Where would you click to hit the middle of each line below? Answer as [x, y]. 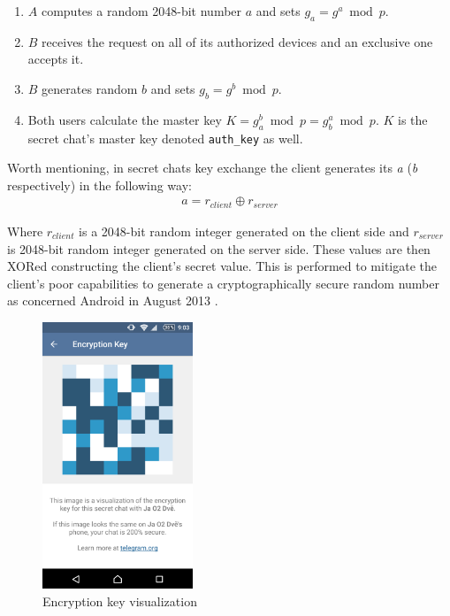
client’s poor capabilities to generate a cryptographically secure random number [223, 283]
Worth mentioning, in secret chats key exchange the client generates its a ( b [213, 168]
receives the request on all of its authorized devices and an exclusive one [237, 41]
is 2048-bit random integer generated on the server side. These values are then [219, 248]
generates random [90, 88]
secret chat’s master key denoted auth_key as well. [165, 138]
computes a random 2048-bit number [141, 11]
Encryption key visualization [120, 601]
